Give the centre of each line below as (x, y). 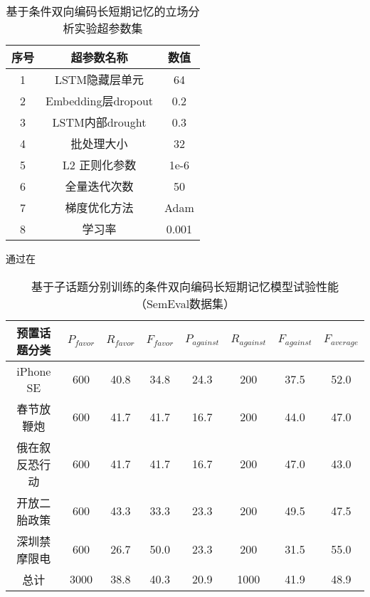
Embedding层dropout (100, 101)
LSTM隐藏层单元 (99, 79)
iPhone (34, 371)
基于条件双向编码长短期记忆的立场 (97, 11)
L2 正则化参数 (99, 165)
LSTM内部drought (99, 122)
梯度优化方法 (99, 207)
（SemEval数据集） (185, 303)
